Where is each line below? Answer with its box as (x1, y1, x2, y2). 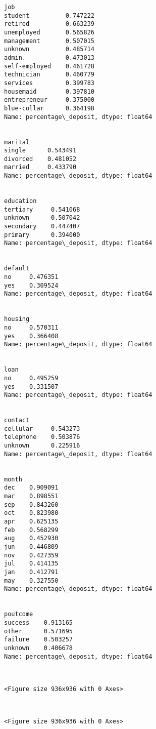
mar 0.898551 (4, 493, 59, 500)
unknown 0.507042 (4, 214, 80, 222)
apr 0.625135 (4, 518, 59, 525)
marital (4, 138, 30, 146)
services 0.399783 (4, 79, 94, 87)
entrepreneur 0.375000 (4, 96, 94, 104)
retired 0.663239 (4, 20, 94, 28)
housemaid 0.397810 (4, 88, 94, 95)
